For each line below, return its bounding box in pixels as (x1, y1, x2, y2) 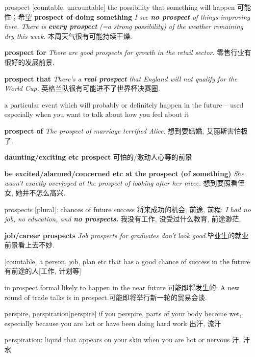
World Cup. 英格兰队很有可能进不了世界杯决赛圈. (4, 83, 160, 93)
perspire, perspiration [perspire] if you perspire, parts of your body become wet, (4, 308, 242, 319)
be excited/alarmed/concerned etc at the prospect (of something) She (4, 168, 244, 178)
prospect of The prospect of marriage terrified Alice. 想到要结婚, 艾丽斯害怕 (4, 125, 241, 136)
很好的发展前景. (4, 56, 54, 67)
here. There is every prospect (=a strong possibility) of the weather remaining (4, 21, 243, 31)
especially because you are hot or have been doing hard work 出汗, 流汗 (4, 318, 221, 328)
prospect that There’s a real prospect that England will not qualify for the (4, 73, 237, 83)
